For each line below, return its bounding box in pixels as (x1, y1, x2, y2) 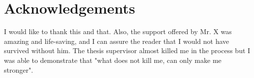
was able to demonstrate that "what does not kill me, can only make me (4, 55, 222, 65)
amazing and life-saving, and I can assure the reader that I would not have (4, 36, 229, 46)
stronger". (4, 64, 33, 75)
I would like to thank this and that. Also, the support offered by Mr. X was (4, 26, 232, 37)
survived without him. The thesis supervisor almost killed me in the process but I (4, 45, 251, 56)
